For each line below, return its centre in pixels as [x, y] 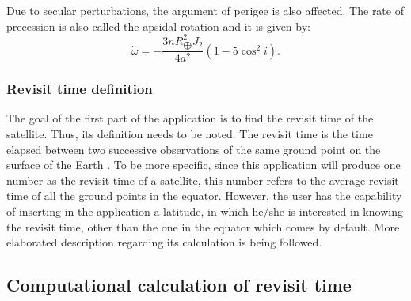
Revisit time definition [80, 89]
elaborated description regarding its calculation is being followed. [164, 242]
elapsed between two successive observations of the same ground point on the [194, 149]
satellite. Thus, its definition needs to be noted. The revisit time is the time [190, 133]
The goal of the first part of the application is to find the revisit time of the [190, 118]
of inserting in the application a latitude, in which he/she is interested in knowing [205, 211]
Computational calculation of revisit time [179, 285]
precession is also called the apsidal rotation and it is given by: [158, 26]
